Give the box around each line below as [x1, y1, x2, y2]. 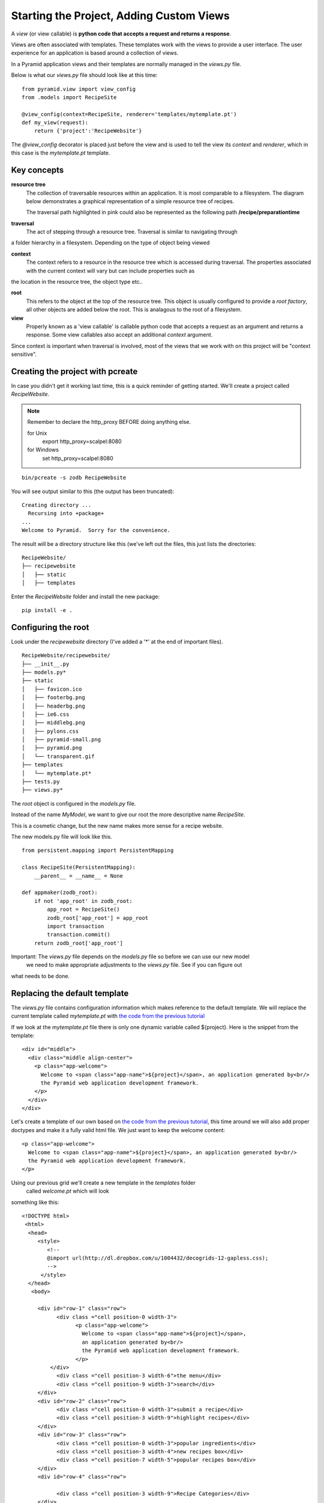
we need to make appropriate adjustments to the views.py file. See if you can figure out [26, 961, 242, 969]
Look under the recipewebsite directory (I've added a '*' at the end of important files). [11, 638, 223, 645]
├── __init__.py [22, 660, 70, 667]
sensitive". [11, 350, 37, 358]
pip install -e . [22, 607, 73, 613]
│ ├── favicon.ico [22, 685, 82, 693]
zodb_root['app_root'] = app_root [47, 914, 149, 921]
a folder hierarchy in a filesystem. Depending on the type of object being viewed [11, 239, 210, 246]
